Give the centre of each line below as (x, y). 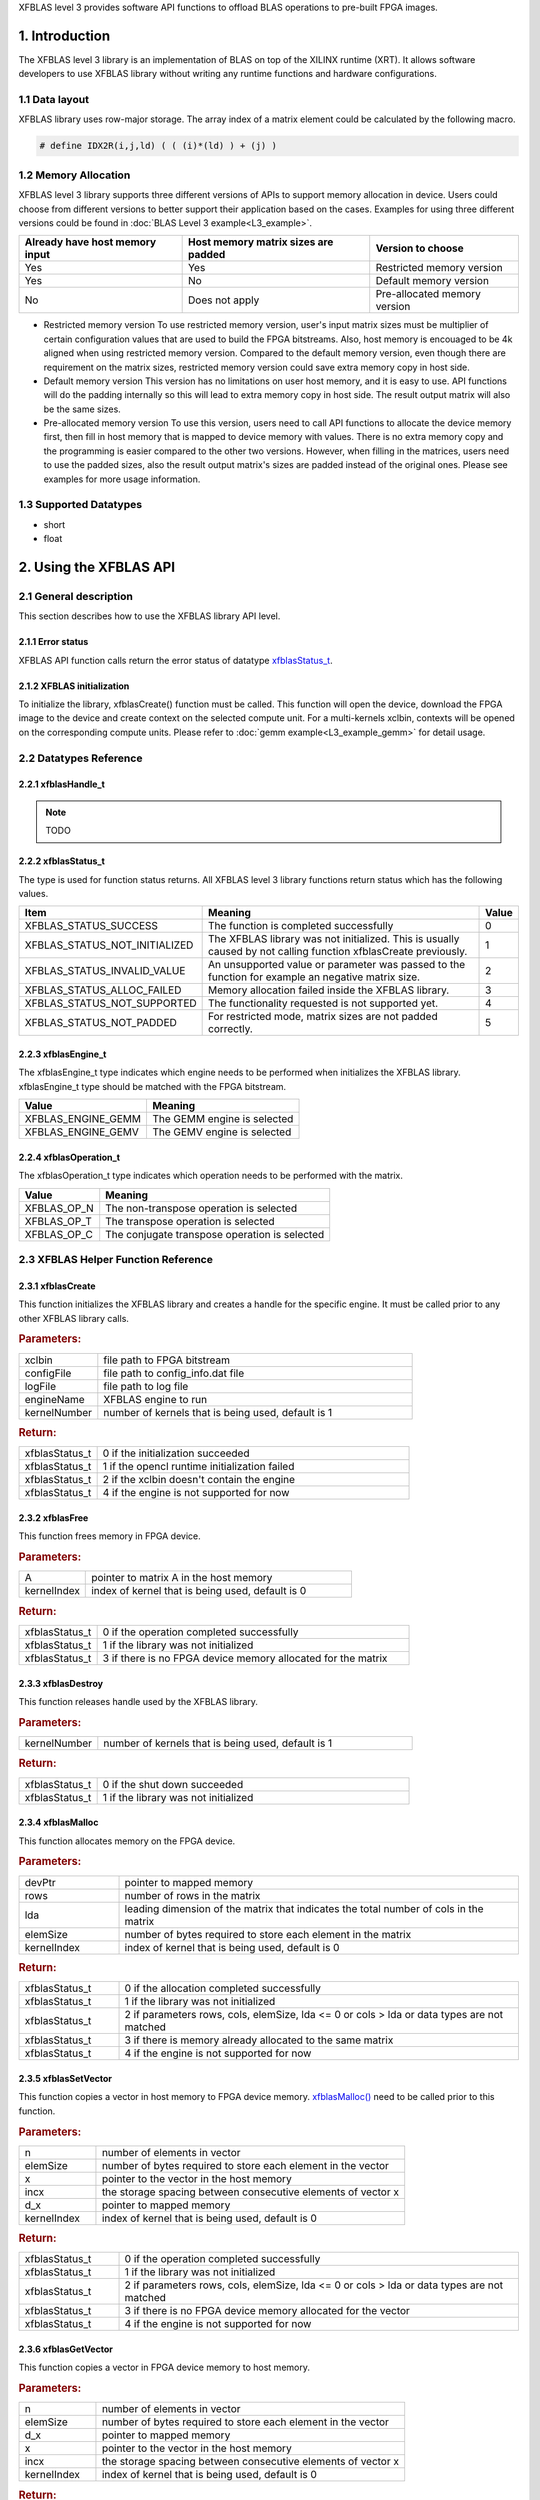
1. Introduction (64, 35)
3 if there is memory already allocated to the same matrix (259, 2040)
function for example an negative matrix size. (314, 977)
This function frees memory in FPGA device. (110, 1536)
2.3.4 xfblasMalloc (58, 1822)
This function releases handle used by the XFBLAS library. (138, 1701)
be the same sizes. (82, 409)
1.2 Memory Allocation (74, 175)
